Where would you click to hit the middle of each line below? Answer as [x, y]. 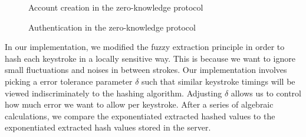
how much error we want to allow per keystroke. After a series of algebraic [139, 104]
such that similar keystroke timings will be [218, 81]
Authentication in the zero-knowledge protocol [112, 27]
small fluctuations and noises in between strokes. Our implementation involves [146, 70]
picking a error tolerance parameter [69, 81]
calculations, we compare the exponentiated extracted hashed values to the [140, 116]
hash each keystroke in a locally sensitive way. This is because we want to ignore [150, 58]
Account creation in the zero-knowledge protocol [116, 7]
